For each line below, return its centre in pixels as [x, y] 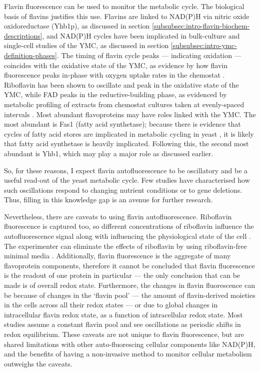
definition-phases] [30, 55]
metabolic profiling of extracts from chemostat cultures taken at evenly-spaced [124, 104]
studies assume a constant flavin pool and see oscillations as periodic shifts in [122, 324]
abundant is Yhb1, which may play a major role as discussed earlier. [109, 153]
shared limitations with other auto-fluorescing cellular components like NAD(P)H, [130, 344]
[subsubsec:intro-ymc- [204, 45]
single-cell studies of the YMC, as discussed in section [86, 45]
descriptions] [23, 35]
